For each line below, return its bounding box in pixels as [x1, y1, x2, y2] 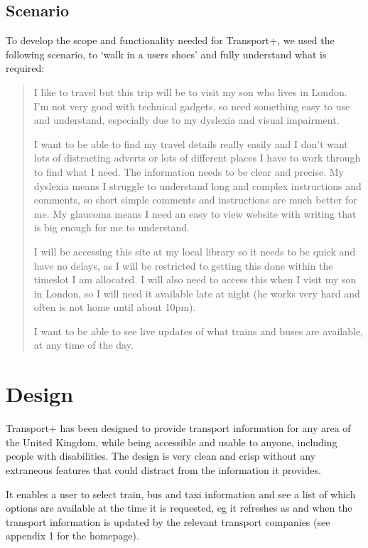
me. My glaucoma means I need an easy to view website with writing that [33, 206, 357, 221]
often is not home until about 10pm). [33, 300, 196, 315]
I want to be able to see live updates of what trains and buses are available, [33, 323, 363, 338]
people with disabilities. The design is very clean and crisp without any [6, 448, 316, 463]
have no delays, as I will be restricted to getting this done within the [33, 258, 333, 273]
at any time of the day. [33, 337, 134, 352]
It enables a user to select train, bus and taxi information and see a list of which [6, 486, 356, 501]
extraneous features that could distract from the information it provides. [6, 462, 321, 477]
